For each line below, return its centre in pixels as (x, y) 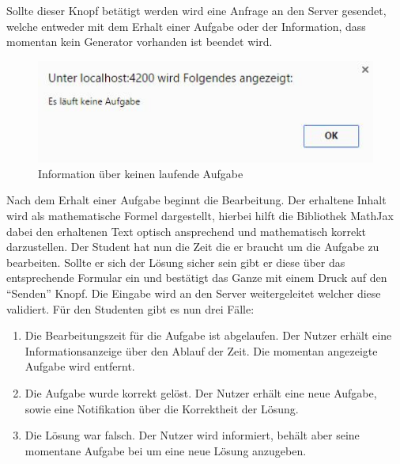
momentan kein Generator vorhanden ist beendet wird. (140, 42)
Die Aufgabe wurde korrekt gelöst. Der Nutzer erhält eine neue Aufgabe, (201, 392)
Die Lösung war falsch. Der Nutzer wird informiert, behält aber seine (192, 435)
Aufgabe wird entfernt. (80, 366)
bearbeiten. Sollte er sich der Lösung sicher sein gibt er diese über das (176, 262)
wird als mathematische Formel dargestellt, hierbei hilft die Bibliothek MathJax (200, 216)
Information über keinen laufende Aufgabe (141, 173)
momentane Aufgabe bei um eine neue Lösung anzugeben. (166, 450)
